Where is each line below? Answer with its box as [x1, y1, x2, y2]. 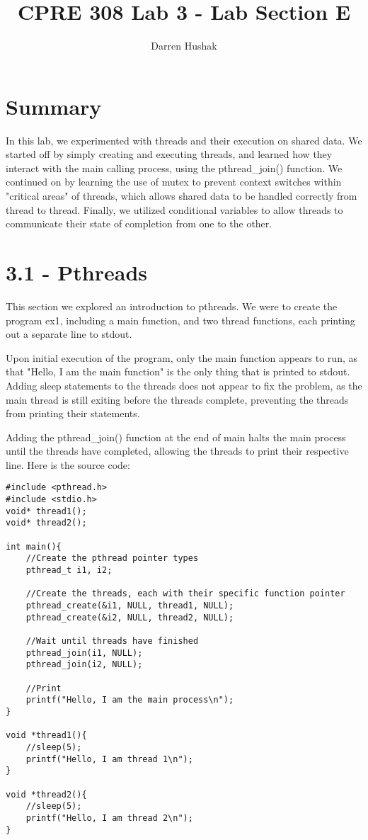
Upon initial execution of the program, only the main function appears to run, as [6, 350, 357, 365]
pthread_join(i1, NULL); [25, 647, 143, 658]
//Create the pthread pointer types [25, 553, 199, 564]
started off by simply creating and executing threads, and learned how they [6, 147, 333, 161]
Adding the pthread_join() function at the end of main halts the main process [6, 429, 346, 444]
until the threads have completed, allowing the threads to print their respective [6, 443, 349, 458]
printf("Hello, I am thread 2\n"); [25, 812, 193, 823]
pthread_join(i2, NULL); [25, 659, 143, 670]
